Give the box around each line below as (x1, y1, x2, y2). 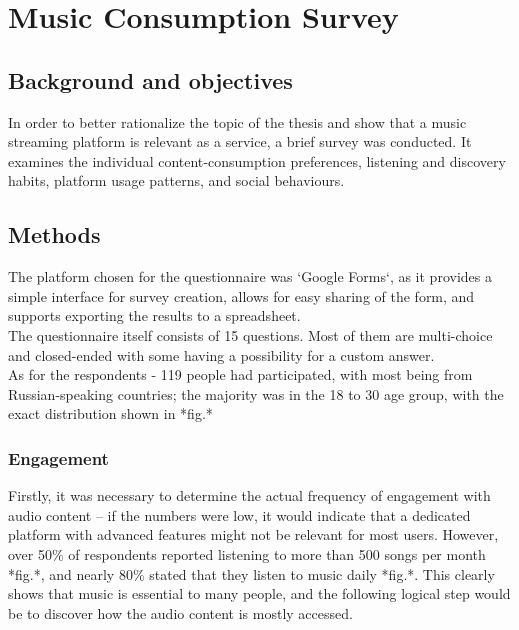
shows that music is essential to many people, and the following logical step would (8, 583, 511, 604)
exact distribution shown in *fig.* (8, 403, 213, 424)
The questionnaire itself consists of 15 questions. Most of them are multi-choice (8, 324, 493, 345)
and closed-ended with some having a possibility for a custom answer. (8, 344, 435, 365)
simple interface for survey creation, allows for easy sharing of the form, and (8, 285, 475, 306)
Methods (8, 219, 101, 250)
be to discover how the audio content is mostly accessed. (8, 602, 353, 623)
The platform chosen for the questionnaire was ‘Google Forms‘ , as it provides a (8, 266, 492, 287)
